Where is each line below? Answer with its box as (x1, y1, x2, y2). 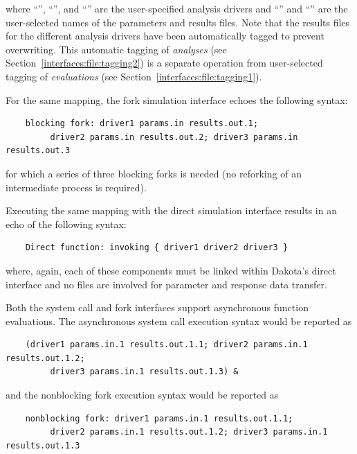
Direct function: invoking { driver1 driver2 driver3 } (25, 243, 289, 253)
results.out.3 (6, 146, 71, 156)
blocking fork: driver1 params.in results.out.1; (25, 119, 259, 129)
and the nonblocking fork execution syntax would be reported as (6, 387, 279, 402)
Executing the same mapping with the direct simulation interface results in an (6, 203, 337, 218)
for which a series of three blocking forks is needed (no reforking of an (6, 166, 302, 180)
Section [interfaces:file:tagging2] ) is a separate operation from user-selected (6, 55, 323, 70)
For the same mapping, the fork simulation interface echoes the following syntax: (6, 92, 348, 107)
